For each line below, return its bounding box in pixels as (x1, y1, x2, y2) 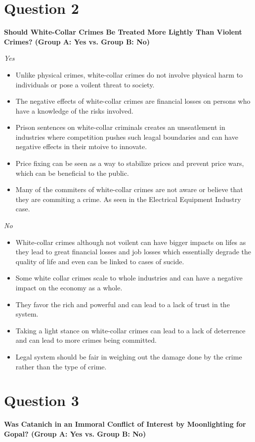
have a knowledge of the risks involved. (15, 105, 133, 116)
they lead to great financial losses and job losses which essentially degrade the (15, 246, 252, 257)
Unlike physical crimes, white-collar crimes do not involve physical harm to (15, 69, 243, 80)
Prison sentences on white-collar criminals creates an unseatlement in (15, 122, 225, 132)
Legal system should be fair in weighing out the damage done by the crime (15, 351, 242, 362)
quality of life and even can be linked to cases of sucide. (15, 256, 184, 266)
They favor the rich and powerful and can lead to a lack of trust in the (15, 299, 230, 309)
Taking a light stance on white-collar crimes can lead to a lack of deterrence (15, 325, 246, 335)
